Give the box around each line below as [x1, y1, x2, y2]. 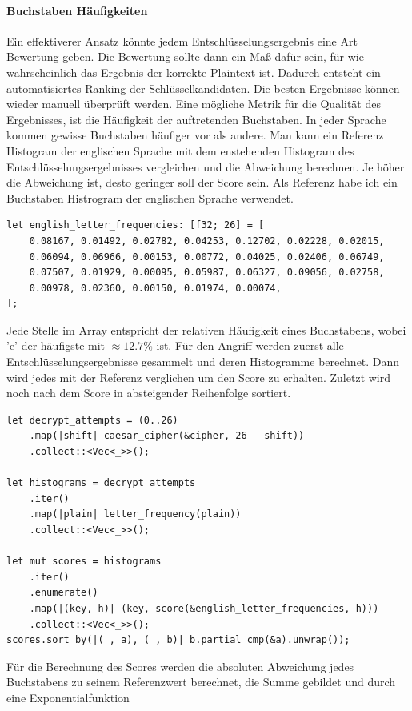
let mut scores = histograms [6, 556, 162, 568]
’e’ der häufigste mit [6, 337, 106, 354]
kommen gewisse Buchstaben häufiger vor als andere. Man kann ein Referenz [6, 127, 384, 143]
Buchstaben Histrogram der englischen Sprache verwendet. [6, 189, 294, 206]
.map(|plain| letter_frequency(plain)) [29, 508, 242, 520]
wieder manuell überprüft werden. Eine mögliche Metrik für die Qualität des [6, 95, 381, 112]
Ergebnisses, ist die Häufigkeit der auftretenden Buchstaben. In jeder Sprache [6, 110, 386, 127]
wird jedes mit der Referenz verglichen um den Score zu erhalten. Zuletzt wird [6, 368, 391, 385]
